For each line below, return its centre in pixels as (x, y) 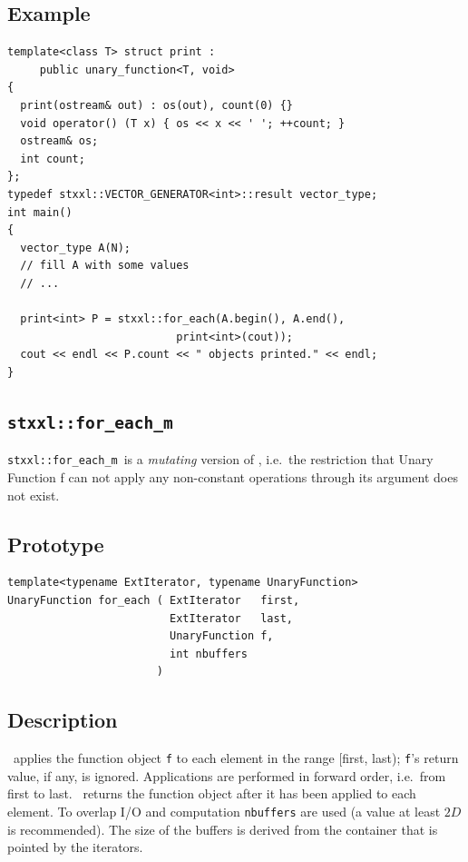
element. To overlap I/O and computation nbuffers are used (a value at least (224, 811)
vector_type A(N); (76, 248)
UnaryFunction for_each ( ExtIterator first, (154, 600)
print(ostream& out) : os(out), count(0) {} (156, 105)
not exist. (34, 495)
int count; (53, 159)
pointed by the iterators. (75, 847)
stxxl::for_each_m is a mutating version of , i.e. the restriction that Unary (220, 459)
